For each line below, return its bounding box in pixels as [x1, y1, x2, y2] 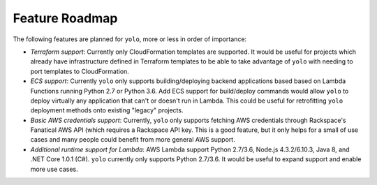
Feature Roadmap [13, 10, 118, 26]
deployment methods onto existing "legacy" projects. [30, 106, 184, 114]
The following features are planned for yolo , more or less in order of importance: [13, 35, 247, 43]
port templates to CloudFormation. [30, 67, 129, 75]
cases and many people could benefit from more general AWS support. [30, 135, 235, 144]
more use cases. [30, 165, 78, 173]
